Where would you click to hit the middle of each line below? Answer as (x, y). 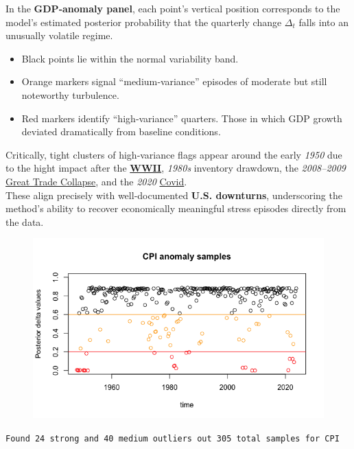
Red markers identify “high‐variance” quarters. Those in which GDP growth (182, 118)
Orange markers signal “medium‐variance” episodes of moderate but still (174, 81)
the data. (25, 221)
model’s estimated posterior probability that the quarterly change (144, 22)
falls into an (323, 22)
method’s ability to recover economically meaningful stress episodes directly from (176, 208)
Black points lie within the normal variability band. (130, 58)
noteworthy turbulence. (70, 94)
